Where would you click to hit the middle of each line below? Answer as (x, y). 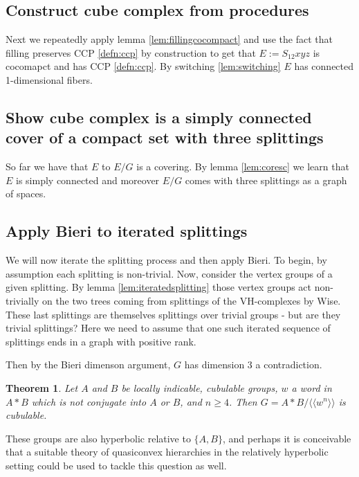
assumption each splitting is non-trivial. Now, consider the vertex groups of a (169, 273)
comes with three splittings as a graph (266, 180)
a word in (312, 387)
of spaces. (26, 193)
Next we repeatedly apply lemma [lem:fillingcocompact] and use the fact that (169, 39)
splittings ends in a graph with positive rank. (101, 341)
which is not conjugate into (89, 401)
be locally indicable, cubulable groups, (200, 387)
